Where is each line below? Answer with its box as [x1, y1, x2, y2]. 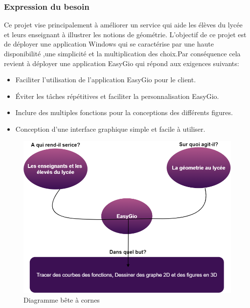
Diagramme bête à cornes [23, 294, 100, 305]
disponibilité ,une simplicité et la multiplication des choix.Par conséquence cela [4, 48, 241, 58]
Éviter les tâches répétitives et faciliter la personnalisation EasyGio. [15, 91, 219, 101]
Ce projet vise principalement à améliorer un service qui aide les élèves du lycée [4, 20, 243, 30]
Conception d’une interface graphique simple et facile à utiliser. [15, 123, 205, 134]
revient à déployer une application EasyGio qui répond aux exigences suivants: [4, 58, 239, 68]
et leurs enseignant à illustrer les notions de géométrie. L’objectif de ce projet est [4, 29, 247, 39]
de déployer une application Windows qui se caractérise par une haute [4, 39, 214, 49]
